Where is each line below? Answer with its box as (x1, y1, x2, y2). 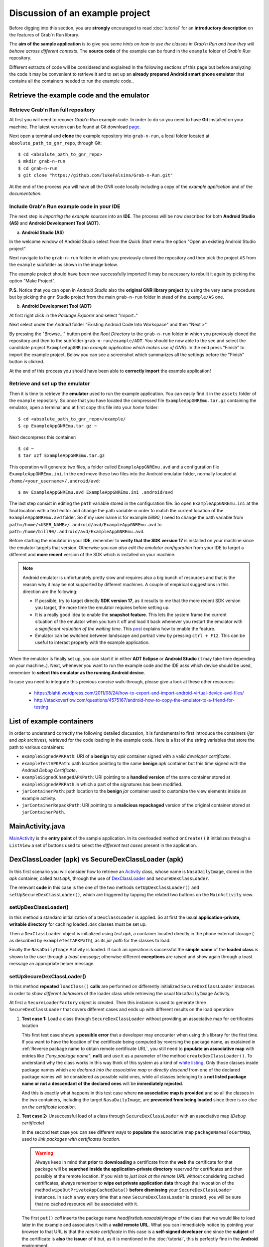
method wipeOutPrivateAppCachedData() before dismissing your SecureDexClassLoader (35, 1187, 232, 1193)
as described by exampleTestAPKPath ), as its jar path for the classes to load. (9, 938, 171, 943)
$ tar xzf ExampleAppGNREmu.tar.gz (18, 453, 105, 458)
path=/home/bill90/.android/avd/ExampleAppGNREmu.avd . (9, 528, 144, 534)
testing (34, 704, 48, 710)
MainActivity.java (9, 822, 65, 831)
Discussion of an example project (9, 7, 150, 18)
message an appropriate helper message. (9, 961, 95, 967)
